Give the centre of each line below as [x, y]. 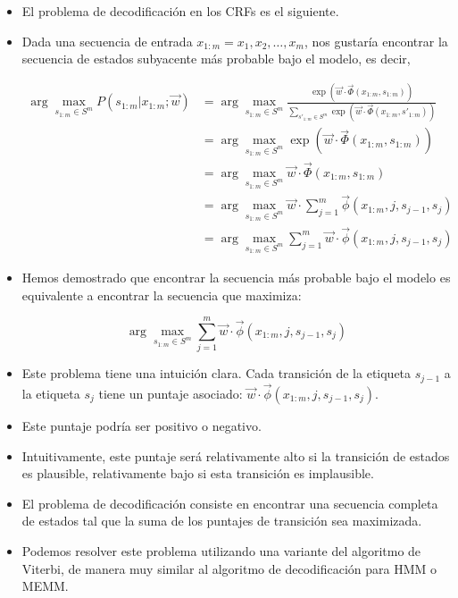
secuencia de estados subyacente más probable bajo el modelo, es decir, [216, 59]
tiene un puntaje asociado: [171, 393]
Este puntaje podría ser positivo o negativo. [142, 425]
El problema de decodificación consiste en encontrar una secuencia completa [230, 503]
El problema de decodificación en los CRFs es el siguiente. [180, 11]
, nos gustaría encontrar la [376, 41]
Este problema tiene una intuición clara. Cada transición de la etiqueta [217, 373]
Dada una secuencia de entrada [107, 41]
